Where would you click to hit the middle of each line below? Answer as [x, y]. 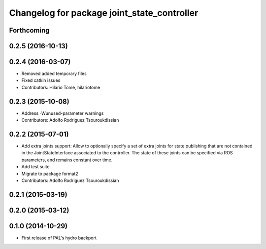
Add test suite [35, 167]
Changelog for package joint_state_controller [104, 13]
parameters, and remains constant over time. [67, 160]
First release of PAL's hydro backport [59, 238]
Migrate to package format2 [50, 174]
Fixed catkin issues [41, 80]
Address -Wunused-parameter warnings [63, 113]
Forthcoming [29, 30]
